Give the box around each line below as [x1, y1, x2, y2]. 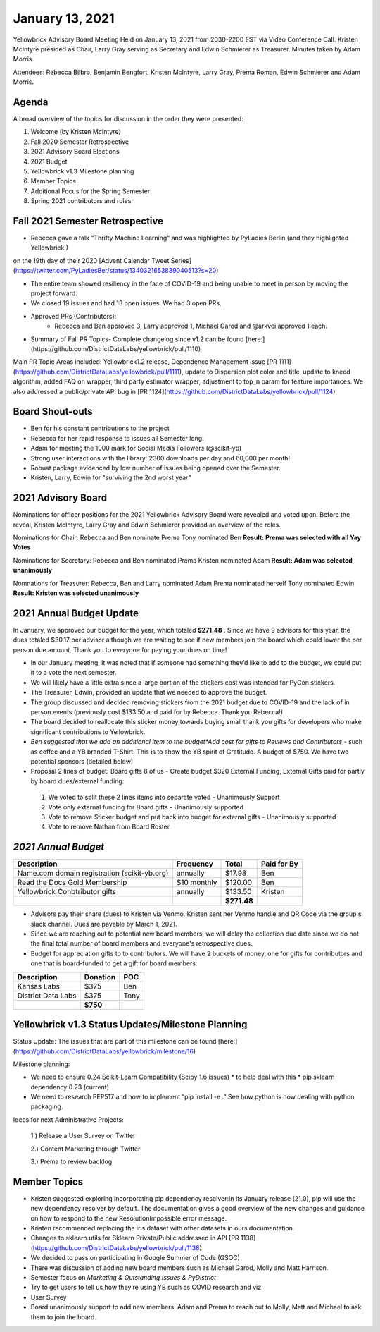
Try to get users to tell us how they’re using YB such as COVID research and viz [30, 1283, 262, 1292]
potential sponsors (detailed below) [30, 757, 134, 765]
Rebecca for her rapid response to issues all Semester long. [30, 434, 204, 442]
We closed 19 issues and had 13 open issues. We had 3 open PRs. [30, 299, 222, 307]
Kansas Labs [17, 981, 60, 991]
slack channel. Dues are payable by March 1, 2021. [30, 919, 177, 928]
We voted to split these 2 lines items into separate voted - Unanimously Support [48, 793, 280, 802]
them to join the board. [30, 1312, 96, 1321]
